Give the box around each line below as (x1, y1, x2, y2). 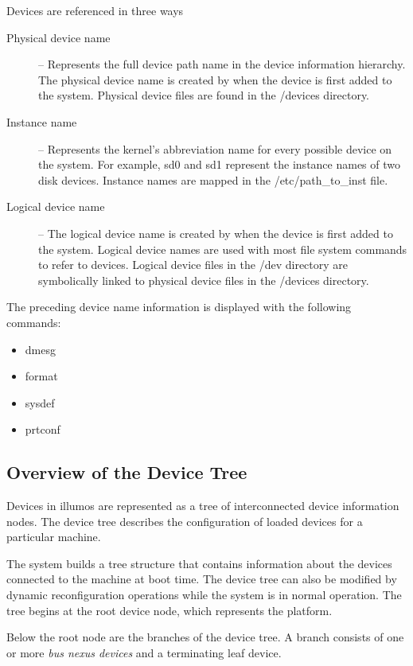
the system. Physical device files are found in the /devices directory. (38, 87, 370, 103)
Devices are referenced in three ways (6, 2, 184, 18)
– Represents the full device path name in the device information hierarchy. (38, 56, 406, 72)
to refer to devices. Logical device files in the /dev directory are (38, 256, 349, 273)
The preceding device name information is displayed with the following (6, 298, 352, 315)
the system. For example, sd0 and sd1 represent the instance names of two (38, 156, 401, 173)
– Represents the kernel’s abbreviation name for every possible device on (38, 140, 392, 157)
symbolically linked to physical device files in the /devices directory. (38, 271, 369, 288)
